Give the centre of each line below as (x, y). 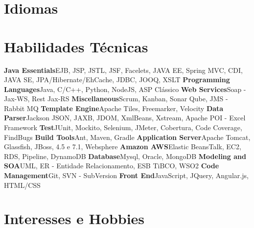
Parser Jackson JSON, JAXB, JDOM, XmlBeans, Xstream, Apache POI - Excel (125, 118)
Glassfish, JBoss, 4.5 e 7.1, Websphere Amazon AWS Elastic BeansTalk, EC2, (123, 147)
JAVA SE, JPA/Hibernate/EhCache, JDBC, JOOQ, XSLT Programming (117, 80)
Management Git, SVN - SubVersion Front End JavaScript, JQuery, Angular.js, (126, 175)
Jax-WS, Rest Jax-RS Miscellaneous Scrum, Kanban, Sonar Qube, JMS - (116, 99)
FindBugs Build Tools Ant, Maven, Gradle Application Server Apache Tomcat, (127, 137)
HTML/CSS (22, 185)
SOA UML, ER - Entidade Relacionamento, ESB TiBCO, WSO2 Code (112, 166)
